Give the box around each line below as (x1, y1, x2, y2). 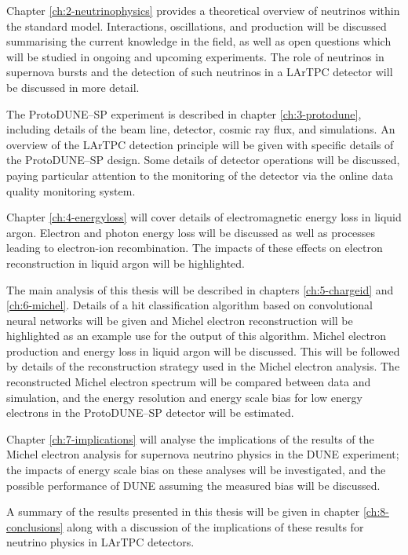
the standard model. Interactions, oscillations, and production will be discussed (6, 17, 387, 34)
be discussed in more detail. (6, 79, 140, 95)
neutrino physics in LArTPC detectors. (6, 534, 195, 550)
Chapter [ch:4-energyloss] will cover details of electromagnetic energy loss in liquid (6, 209, 402, 225)
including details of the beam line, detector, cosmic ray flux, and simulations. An (6, 121, 395, 137)
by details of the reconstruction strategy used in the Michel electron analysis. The (6, 358, 400, 374)
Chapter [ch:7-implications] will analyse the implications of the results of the (6, 430, 374, 447)
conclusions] (6, 518, 64, 535)
